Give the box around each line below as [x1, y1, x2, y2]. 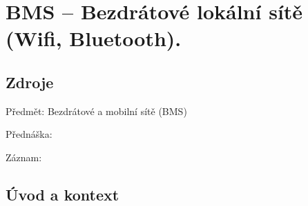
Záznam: [6, 150, 42, 164]
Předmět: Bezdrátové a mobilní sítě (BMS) [6, 103, 187, 118]
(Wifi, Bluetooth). [6, 24, 182, 52]
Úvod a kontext [6, 183, 119, 205]
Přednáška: [6, 127, 52, 141]
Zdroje [6, 71, 54, 92]
